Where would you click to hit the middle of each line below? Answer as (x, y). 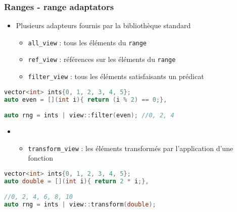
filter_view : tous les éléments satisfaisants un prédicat (116, 76)
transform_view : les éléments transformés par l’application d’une (131, 148)
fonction (40, 158)
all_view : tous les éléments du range (87, 42)
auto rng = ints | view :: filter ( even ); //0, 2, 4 (89, 116)
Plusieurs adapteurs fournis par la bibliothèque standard (103, 25)
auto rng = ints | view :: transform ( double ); (80, 205)
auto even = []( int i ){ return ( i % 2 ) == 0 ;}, (86, 99)
